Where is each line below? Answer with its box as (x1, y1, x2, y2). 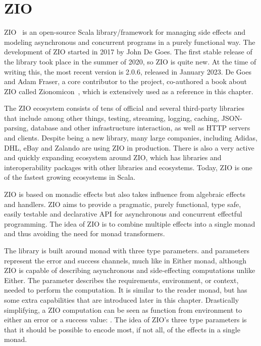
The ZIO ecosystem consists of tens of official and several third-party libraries (4, 103, 244, 113)
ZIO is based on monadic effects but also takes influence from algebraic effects (4, 189, 246, 199)
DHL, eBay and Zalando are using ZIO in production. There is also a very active (4, 142, 254, 153)
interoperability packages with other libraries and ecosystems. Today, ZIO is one (4, 162, 252, 172)
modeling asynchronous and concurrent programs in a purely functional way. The (4, 36, 255, 47)
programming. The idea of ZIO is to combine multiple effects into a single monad (4, 218, 255, 229)
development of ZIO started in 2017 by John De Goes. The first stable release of (4, 46, 252, 57)
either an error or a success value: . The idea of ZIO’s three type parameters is (4, 314, 247, 325)
